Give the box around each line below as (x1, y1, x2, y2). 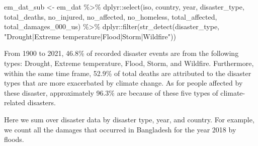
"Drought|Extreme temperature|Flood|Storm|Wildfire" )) (4, 31, 176, 41)
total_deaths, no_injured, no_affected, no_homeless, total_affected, (4, 11, 217, 22)
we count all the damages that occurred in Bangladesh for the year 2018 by (4, 124, 236, 134)
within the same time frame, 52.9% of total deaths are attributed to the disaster (4, 67, 251, 78)
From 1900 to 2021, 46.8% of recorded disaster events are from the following (4, 48, 239, 58)
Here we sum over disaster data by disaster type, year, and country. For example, (4, 114, 254, 124)
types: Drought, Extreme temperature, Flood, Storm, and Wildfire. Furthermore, (4, 57, 254, 68)
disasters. (27, 97, 56, 108)
